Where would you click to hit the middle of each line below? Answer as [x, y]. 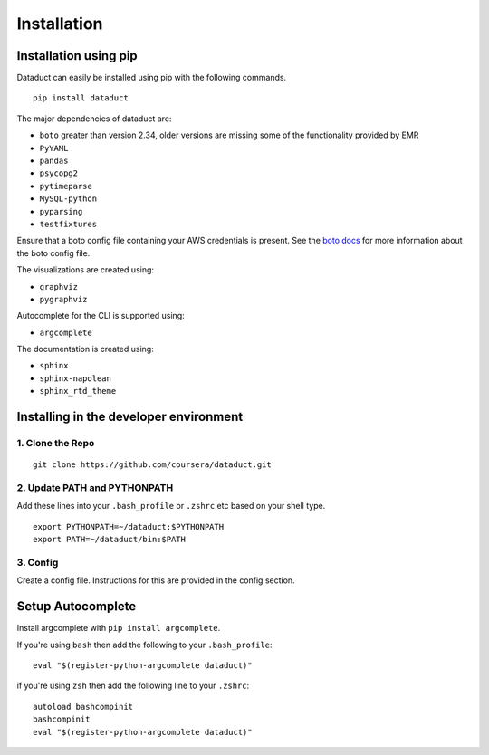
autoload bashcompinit [83, 707]
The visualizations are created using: [85, 270]
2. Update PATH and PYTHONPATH [95, 487]
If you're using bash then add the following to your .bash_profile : [144, 645]
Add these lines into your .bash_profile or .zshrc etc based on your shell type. [171, 506]
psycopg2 [59, 173]
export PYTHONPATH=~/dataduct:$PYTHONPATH [129, 526]
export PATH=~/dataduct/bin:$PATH [109, 540]
